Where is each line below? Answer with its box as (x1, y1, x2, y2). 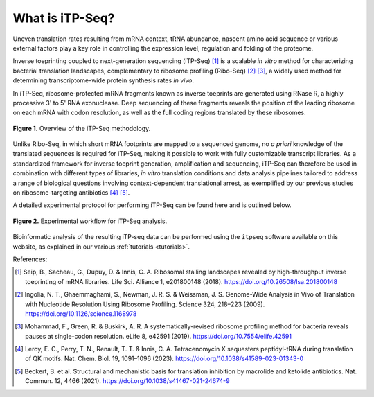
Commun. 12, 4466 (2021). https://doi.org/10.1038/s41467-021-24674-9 (25, 377, 230, 385)
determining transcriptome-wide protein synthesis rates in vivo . (12, 76, 194, 85)
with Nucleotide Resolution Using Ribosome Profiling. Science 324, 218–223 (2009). (25, 300, 265, 308)
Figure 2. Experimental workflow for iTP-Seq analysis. (12, 217, 168, 225)
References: (12, 255, 48, 263)
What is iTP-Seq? (12, 10, 115, 26)
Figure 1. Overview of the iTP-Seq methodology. (12, 124, 151, 132)
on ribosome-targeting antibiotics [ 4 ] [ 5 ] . (12, 188, 130, 197)
